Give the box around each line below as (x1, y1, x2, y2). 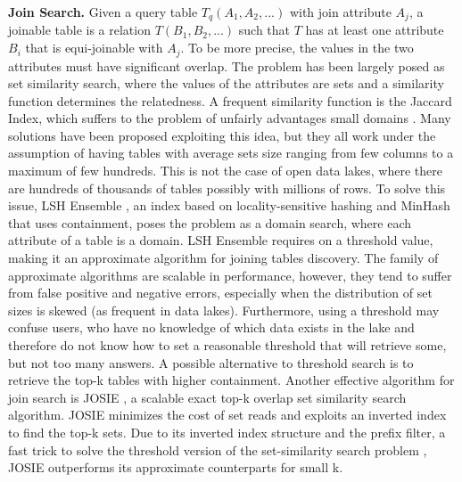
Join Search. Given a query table (8, 3, 198, 20)
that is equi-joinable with (25, 38, 163, 57)
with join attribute (289, 3, 392, 20)
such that (238, 20, 291, 39)
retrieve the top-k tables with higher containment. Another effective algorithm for (8, 371, 455, 389)
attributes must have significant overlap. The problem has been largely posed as (8, 56, 445, 75)
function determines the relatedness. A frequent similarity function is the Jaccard (8, 91, 452, 110)
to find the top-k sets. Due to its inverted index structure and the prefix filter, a (8, 422, 446, 441)
